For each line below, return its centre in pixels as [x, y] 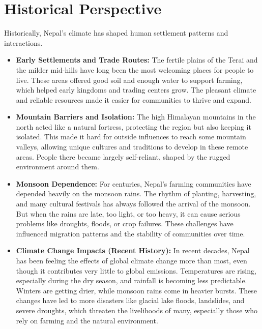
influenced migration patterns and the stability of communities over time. [130, 233]
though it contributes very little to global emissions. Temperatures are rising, [136, 270]
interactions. [23, 42]
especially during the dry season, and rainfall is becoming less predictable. [132, 280]
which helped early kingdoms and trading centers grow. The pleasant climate [136, 90]
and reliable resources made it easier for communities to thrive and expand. [134, 99]
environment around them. [57, 167]
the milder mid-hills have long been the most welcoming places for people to [135, 69]
